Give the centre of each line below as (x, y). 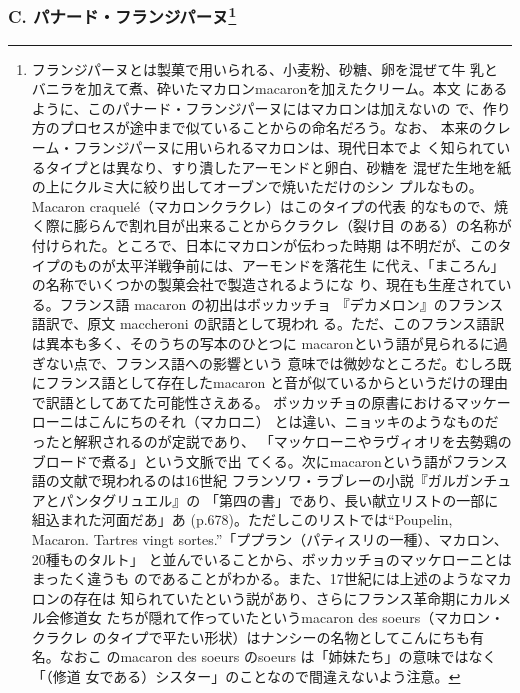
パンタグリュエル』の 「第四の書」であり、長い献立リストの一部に (279, 499)
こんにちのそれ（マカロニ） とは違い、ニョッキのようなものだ (293, 421)
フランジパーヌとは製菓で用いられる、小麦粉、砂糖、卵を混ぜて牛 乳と (265, 68)
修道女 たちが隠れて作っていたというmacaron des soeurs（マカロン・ (282, 617)
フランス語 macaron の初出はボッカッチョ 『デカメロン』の (253, 303)
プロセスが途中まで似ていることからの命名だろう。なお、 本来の (271, 127)
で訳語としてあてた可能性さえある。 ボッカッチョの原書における (243, 401)
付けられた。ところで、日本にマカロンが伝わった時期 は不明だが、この (264, 245)
